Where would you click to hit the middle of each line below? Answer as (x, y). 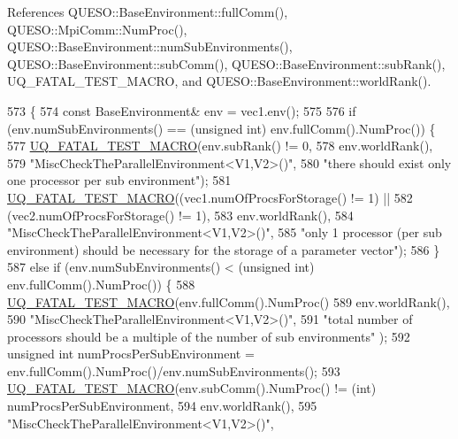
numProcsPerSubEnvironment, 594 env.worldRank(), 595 (162, 406)
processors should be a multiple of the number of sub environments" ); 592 (209, 336)
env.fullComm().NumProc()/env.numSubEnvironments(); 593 (174, 370)
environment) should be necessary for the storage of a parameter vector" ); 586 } (224, 249)
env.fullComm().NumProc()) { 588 (101, 284)
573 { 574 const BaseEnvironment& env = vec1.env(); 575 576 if (182, 110)
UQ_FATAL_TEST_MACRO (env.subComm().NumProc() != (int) (192, 388)
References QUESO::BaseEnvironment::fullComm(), (148, 12)
